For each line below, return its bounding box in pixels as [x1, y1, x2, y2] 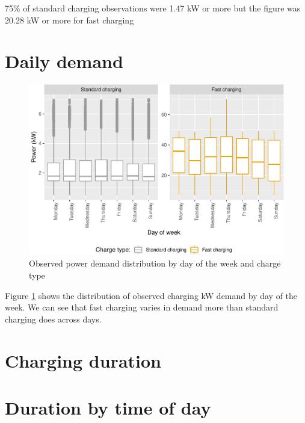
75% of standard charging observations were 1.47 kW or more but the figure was [5, 2, 301, 14]
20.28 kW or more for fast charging [5, 13, 134, 26]
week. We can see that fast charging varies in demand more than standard [5, 301, 279, 313]
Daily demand [5, 49, 123, 73]
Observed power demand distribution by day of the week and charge [29, 257, 281, 270]
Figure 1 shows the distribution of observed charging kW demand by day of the [5, 289, 298, 301]
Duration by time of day [5, 395, 211, 419]
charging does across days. [5, 312, 102, 325]
